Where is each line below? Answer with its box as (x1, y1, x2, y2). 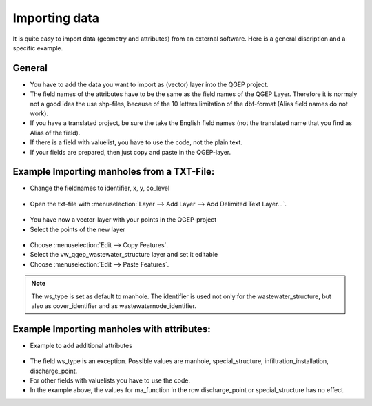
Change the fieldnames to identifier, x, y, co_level (30, 184, 170, 193)
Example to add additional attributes (30, 341, 132, 349)
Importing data (12, 10, 100, 26)
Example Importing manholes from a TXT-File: (12, 166, 215, 177)
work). (30, 109, 48, 117)
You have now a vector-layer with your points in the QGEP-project (30, 215, 217, 224)
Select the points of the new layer (30, 225, 125, 233)
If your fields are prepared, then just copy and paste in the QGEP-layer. (30, 148, 231, 156)
